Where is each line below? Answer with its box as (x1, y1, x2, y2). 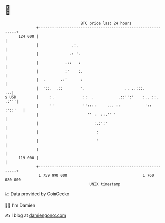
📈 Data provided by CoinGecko (5, 191, 70, 197)
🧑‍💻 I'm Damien (5, 202, 36, 208)
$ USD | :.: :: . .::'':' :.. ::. (5, 94, 159, 100)
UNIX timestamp (89, 181, 121, 187)
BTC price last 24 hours (80, 21, 132, 26)
